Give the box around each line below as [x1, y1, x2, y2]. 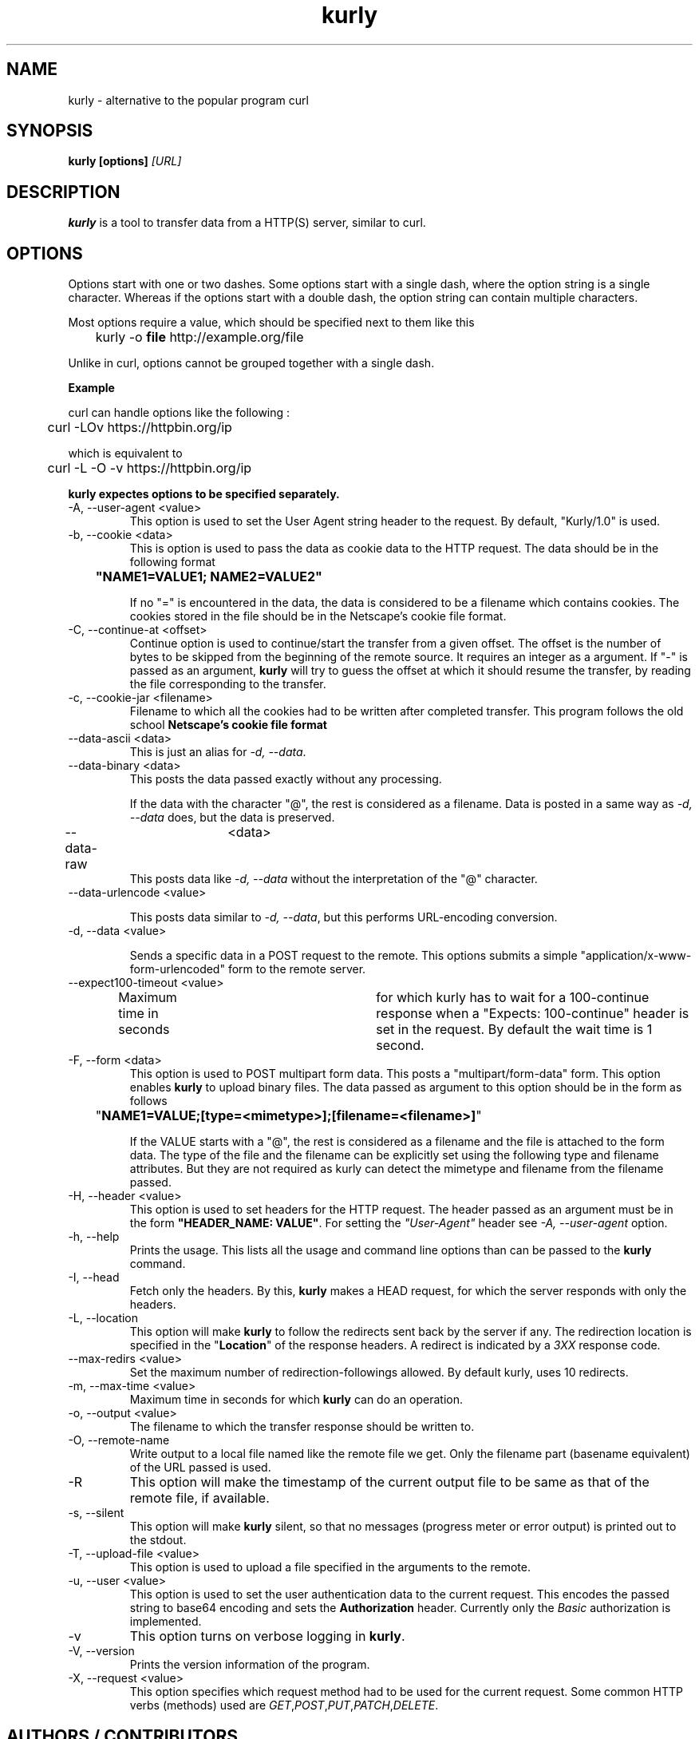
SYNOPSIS [6, 121, 93, 141]
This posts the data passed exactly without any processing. [129, 772, 442, 786]
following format [129, 555, 215, 569]
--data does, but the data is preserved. [129, 810, 335, 825]
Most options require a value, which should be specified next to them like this [68, 315, 475, 330]
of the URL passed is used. [129, 1460, 271, 1475]
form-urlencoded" [129, 962, 225, 976]
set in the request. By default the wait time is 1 [376, 1021, 653, 1038]
